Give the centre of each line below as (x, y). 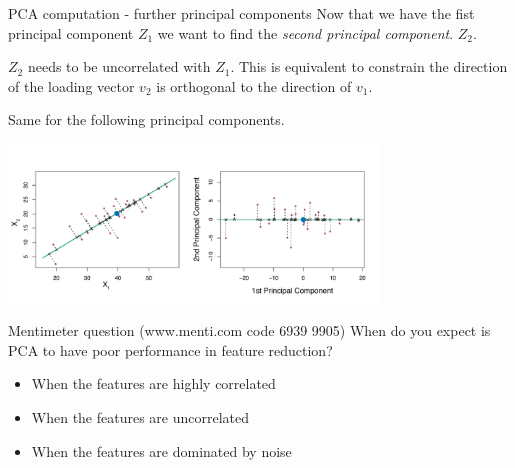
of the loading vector (71, 85)
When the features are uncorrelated (140, 417)
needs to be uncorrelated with (119, 66)
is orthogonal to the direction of (254, 85)
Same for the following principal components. (146, 119)
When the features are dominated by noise (161, 450)
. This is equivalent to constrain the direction (369, 66)
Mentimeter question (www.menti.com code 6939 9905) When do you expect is (249, 330)
